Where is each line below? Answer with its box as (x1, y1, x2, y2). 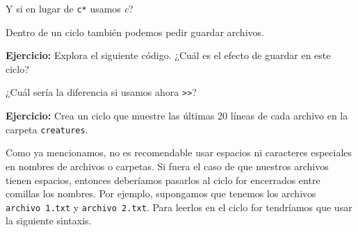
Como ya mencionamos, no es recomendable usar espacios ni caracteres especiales (6, 145, 352, 160)
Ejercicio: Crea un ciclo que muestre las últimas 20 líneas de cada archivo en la (6, 108, 348, 123)
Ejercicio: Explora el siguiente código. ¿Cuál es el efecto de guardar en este (6, 48, 331, 63)
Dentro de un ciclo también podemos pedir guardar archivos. (6, 24, 264, 39)
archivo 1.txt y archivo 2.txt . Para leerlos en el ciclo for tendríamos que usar (6, 199, 352, 214)
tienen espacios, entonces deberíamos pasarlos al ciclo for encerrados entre (6, 172, 320, 187)
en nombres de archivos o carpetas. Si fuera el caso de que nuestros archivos (6, 158, 329, 173)
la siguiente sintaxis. (6, 213, 92, 228)
